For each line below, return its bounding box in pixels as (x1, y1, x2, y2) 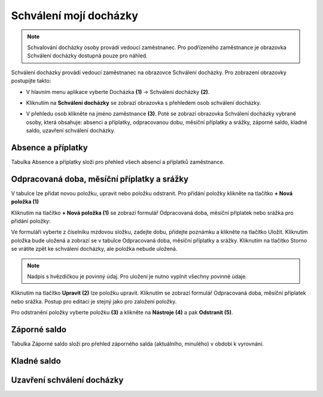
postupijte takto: (11, 77, 51, 84)
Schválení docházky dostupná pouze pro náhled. (27, 52, 148, 59)
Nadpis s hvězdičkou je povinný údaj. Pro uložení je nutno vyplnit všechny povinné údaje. (27, 273, 248, 280)
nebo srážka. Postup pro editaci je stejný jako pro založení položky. (11, 298, 177, 305)
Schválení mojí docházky (11, 9, 139, 22)
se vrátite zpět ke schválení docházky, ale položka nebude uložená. (11, 246, 178, 253)
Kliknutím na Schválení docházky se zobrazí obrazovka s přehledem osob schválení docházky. (26, 99, 261, 106)
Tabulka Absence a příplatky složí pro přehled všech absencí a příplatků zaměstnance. (11, 158, 225, 165)
